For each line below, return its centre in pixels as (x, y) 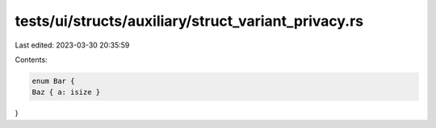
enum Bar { (53, 81)
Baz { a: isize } (66, 92)
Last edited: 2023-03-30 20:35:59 (72, 45)
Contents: (31, 60)
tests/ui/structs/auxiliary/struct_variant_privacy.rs (189, 21)
